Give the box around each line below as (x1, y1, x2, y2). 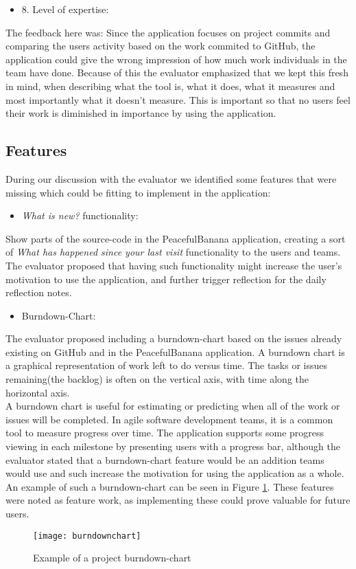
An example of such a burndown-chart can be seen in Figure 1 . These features (5, 479, 334, 493)
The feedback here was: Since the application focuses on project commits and (5, 25, 331, 39)
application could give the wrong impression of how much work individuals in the (5, 52, 347, 66)
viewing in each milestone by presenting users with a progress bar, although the (5, 439, 340, 454)
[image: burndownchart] (33, 531, 141, 541)
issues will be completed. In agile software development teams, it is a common (5, 412, 333, 426)
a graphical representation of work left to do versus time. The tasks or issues (5, 358, 328, 372)
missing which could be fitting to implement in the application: (5, 185, 271, 199)
